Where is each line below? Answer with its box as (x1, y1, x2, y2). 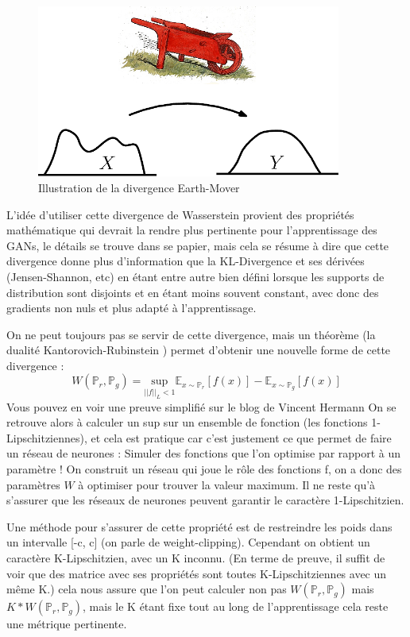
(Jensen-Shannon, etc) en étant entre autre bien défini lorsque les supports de (6, 268, 385, 284)
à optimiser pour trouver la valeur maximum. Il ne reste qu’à (78, 476, 376, 492)
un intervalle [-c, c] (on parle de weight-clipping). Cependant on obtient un (6, 534, 370, 550)
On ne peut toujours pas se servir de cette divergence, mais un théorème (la (6, 326, 376, 342)
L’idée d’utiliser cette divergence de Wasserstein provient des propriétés (6, 206, 354, 222)
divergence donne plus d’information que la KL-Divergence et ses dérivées (6, 253, 365, 269)
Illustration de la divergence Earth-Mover (38, 179, 240, 195)
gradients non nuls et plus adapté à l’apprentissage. (6, 299, 257, 316)
